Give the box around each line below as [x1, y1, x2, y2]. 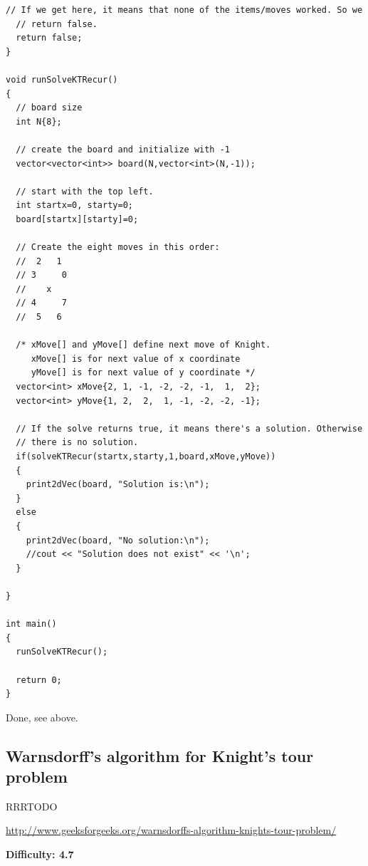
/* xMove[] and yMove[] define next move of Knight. [16, 340, 271, 350]
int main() [6, 619, 57, 630]
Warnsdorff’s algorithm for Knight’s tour [6, 744, 314, 766]
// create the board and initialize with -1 [16, 144, 230, 155]
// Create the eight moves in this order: [16, 242, 220, 253]
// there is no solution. [16, 437, 139, 448]
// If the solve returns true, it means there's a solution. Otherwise [16, 423, 363, 434]
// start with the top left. [16, 186, 154, 197]
